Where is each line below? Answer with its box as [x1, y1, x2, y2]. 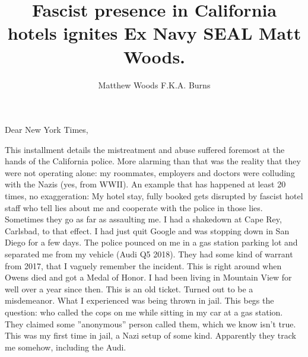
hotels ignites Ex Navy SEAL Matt [7, 21, 301, 45]
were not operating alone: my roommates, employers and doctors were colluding [5, 166, 295, 179]
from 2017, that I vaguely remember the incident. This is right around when [5, 259, 282, 272]
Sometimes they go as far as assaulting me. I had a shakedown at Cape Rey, [5, 213, 282, 225]
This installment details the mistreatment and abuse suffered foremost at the [5, 143, 285, 155]
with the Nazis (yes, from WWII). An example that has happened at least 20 [5, 178, 286, 190]
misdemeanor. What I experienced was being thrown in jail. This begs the [5, 294, 274, 307]
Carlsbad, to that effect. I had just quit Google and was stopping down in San [5, 224, 290, 237]
